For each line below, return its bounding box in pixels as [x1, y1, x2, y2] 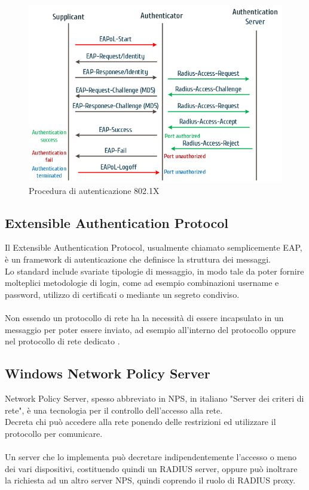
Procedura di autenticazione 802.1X [29, 184, 160, 196]
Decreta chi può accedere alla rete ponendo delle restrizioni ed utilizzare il [5, 415, 276, 428]
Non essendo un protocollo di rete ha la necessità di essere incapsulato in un [5, 312, 284, 323]
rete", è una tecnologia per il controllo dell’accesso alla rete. [5, 403, 223, 416]
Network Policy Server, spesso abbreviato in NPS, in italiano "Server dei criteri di [5, 392, 304, 404]
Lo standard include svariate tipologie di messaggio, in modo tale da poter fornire [5, 264, 304, 277]
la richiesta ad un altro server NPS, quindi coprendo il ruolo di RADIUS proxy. [5, 474, 296, 486]
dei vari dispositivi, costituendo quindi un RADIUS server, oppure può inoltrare [5, 462, 298, 474]
